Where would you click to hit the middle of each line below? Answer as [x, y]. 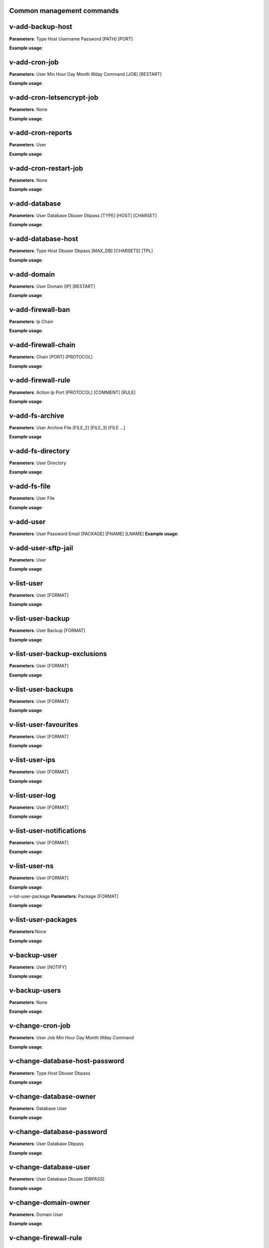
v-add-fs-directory [39, 451]
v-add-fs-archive [37, 416]
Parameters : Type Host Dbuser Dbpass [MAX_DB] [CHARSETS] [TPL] [81, 251]
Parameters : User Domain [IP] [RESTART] [52, 286]
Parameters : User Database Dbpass [47, 1144]
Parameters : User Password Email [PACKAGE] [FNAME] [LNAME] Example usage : [94, 534]
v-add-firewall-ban [40, 310]
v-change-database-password [58, 1132]
